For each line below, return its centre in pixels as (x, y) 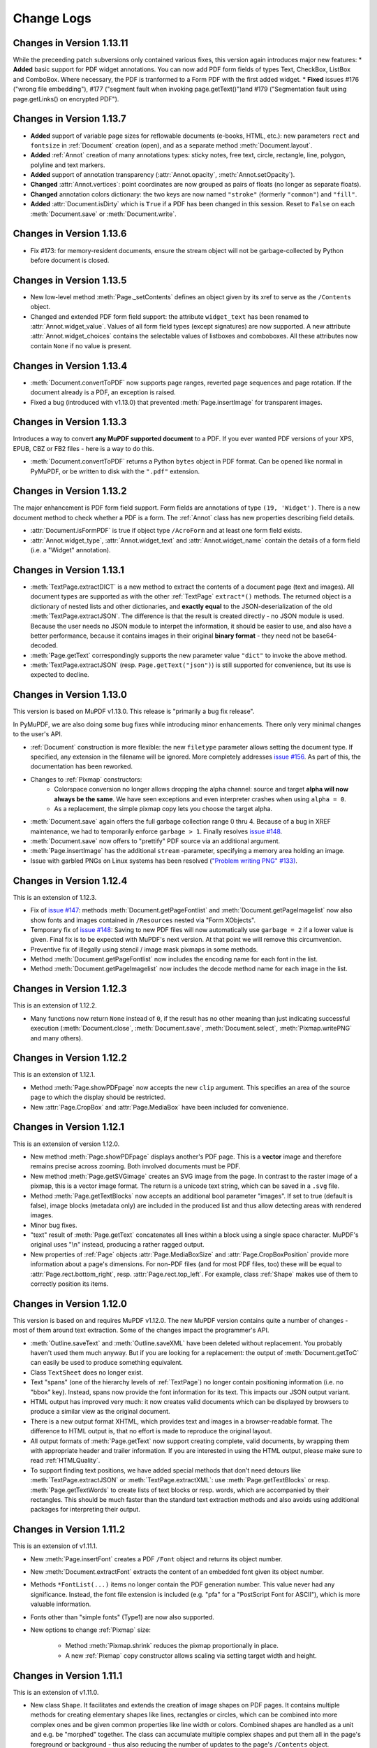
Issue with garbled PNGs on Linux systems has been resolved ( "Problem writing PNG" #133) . (164, 861)
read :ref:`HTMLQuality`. (65, 1461)
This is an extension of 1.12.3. (55, 897)
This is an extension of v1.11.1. (55, 1546)
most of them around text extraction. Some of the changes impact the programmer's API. (141, 1330)
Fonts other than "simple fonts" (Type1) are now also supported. (122, 1617)
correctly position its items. (69, 1284)
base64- (324, 636)
